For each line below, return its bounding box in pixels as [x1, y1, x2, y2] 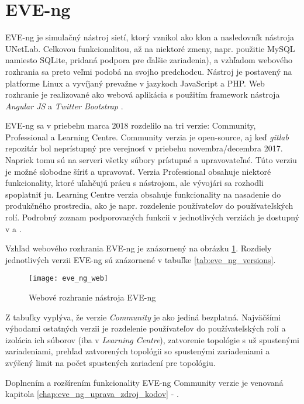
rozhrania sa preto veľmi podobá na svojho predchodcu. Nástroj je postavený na [5, 65, 292, 77]
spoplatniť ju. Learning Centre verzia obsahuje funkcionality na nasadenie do [5, 188, 281, 200]
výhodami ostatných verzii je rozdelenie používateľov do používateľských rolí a [5, 322, 286, 334]
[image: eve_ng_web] [29, 274, 109, 283]
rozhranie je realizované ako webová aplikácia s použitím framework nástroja [5, 88, 280, 101]
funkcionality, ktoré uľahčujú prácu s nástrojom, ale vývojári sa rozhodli [5, 177, 264, 189]
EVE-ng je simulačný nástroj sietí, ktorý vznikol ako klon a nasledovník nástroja [5, 31, 295, 43]
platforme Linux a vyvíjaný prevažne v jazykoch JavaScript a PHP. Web [5, 77, 265, 89]
